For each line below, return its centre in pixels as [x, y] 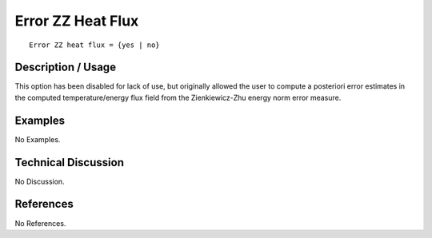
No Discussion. [40, 181]
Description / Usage [65, 67]
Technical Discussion [69, 163]
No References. [40, 223]
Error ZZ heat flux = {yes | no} [94, 45]
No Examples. [38, 139]
